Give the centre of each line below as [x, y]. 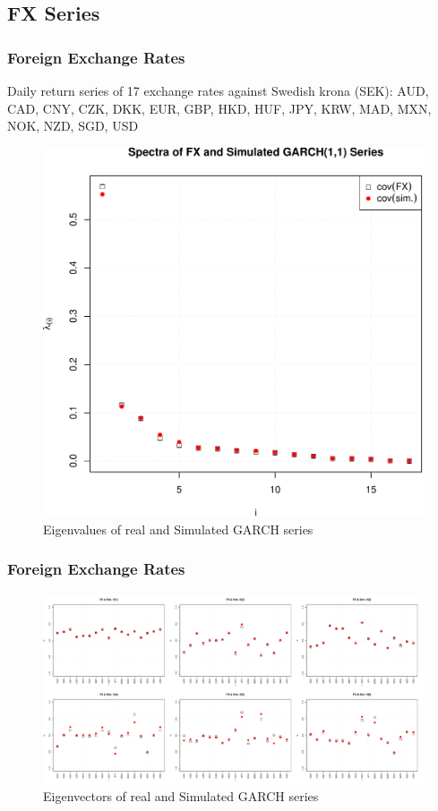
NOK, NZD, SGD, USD [73, 126]
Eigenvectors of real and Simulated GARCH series [181, 796]
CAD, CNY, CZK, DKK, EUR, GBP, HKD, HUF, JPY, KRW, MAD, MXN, [219, 108]
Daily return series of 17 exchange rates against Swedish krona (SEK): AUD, [218, 90]
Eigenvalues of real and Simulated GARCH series [178, 529]
